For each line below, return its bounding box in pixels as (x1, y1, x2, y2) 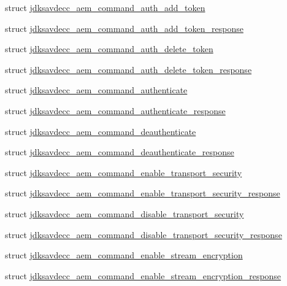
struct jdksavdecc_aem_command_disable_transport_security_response (5, 228, 282, 241)
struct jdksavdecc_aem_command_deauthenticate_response (5, 145, 234, 158)
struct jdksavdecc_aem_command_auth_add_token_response (5, 21, 243, 34)
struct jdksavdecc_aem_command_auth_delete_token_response (5, 63, 252, 75)
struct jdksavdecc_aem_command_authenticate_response (5, 104, 226, 117)
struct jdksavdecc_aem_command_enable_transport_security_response (5, 187, 280, 199)
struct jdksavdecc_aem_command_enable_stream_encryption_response (5, 269, 281, 282)
